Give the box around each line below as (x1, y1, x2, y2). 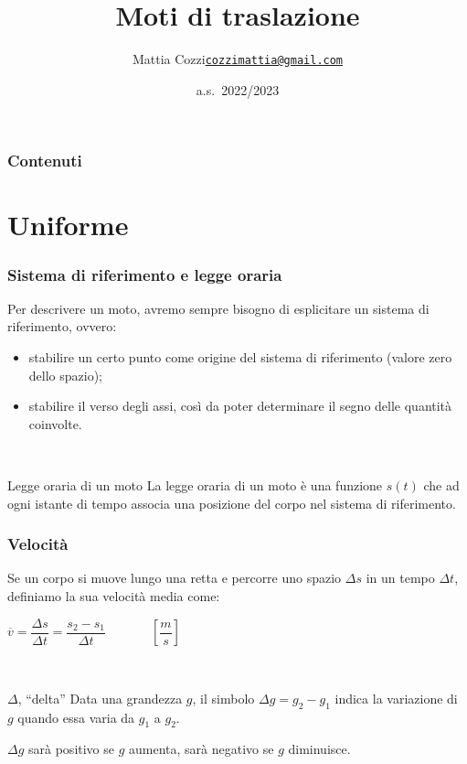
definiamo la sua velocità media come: (7, 586, 220, 606)
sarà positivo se (28, 739, 115, 759)
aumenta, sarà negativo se (129, 739, 274, 759)
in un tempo (366, 568, 435, 587)
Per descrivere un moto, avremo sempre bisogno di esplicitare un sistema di (7, 298, 430, 317)
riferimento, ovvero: (7, 317, 117, 336)
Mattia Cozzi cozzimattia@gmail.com (132, 49, 344, 69)
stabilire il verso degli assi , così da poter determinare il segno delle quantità (28, 396, 452, 415)
